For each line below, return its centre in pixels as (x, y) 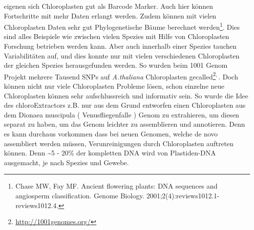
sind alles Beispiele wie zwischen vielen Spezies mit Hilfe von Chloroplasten (117, 36)
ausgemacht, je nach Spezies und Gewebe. (66, 162)
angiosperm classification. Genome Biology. (80, 195)
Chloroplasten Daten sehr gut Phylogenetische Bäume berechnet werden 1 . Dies (122, 26)
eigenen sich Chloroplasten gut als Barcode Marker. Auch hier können (109, 6)
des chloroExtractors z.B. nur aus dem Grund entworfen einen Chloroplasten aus (125, 105)
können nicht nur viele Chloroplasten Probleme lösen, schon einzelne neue (114, 86)
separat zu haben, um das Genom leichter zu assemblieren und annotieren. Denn (125, 124)
